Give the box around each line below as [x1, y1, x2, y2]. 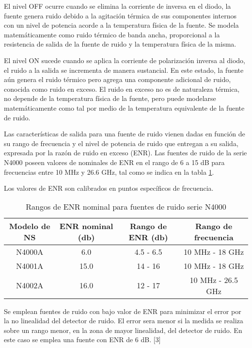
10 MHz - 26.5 [189, 274, 238, 285]
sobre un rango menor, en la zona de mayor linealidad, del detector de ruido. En [4, 325, 242, 335]
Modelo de [9, 220, 50, 232]
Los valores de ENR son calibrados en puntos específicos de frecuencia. [4, 183, 214, 193]
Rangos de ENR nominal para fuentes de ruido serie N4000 [26, 200, 226, 212]
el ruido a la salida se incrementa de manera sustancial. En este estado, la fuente [4, 65, 244, 75]
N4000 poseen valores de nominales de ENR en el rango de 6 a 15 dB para [4, 157, 225, 167]
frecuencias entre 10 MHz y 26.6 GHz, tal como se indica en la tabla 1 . [4, 166, 214, 177]
